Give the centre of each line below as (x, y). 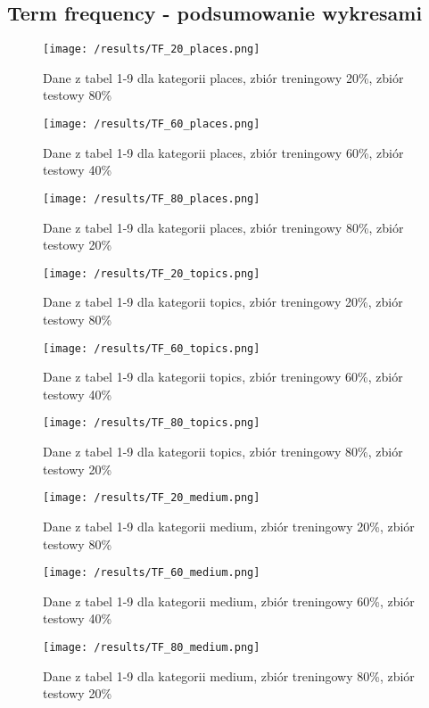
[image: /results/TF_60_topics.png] (152, 348)
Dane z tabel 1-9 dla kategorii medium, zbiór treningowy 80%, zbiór (229, 675)
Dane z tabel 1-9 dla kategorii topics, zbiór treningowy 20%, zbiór (223, 302)
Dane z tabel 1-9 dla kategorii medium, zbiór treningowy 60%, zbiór (229, 601)
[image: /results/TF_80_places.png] (152, 198)
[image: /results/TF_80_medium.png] (152, 647)
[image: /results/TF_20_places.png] (152, 49)
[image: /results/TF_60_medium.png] (152, 573)
